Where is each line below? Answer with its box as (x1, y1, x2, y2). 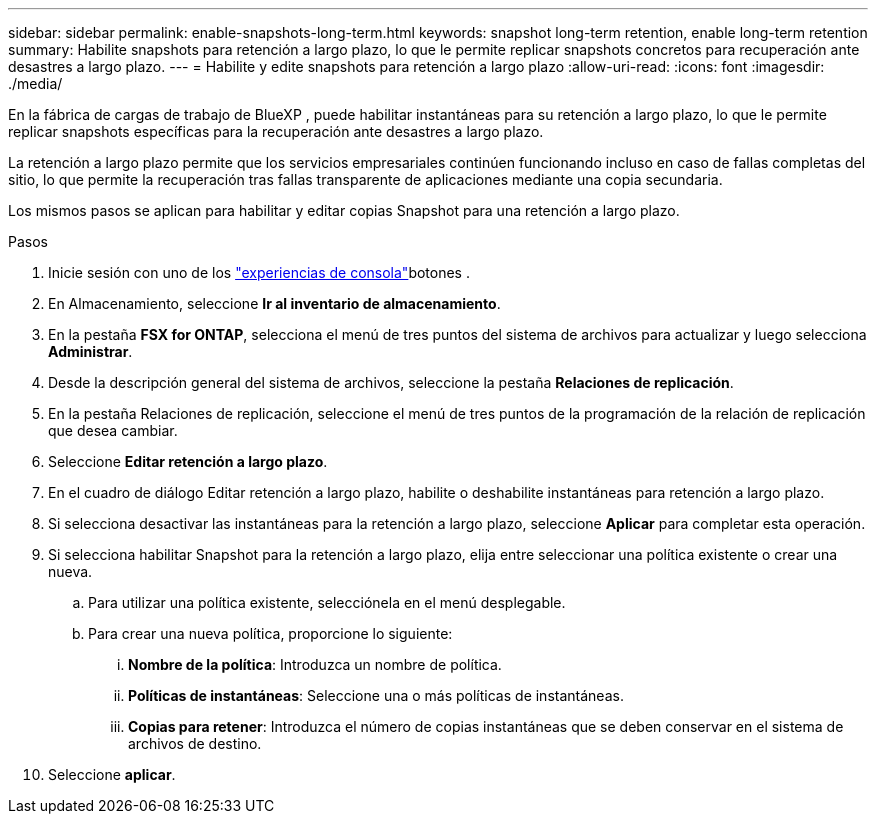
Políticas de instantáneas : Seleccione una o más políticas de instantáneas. (128, 687, 624, 704)
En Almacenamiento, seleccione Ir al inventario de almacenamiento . (48, 295, 501, 312)
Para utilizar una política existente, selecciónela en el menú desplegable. (88, 594, 566, 611)
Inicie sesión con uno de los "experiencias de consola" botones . (48, 264, 470, 281)
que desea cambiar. (48, 422, 178, 439)
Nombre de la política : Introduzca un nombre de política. (128, 656, 502, 673)
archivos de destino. (128, 735, 262, 752)
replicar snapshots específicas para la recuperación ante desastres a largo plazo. (8, 123, 544, 140)
